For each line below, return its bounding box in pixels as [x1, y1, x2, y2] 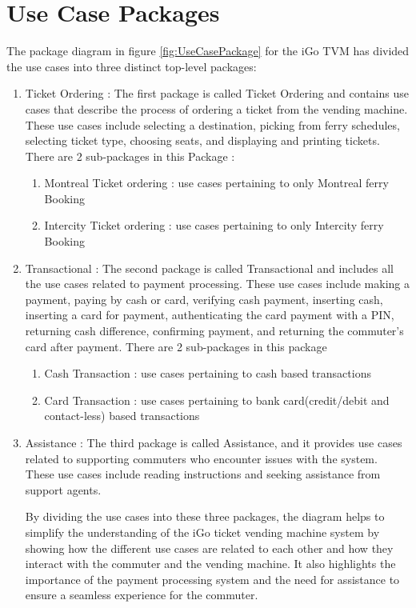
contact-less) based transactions [44, 407, 200, 424]
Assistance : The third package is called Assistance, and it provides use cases [25, 434, 402, 450]
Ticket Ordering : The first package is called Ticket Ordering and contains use [25, 85, 409, 102]
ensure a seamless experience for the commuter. [25, 586, 258, 603]
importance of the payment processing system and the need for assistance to [25, 570, 400, 587]
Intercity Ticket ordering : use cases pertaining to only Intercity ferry [44, 217, 384, 234]
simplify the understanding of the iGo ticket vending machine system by [25, 523, 380, 540]
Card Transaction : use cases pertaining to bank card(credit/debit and [44, 391, 390, 408]
